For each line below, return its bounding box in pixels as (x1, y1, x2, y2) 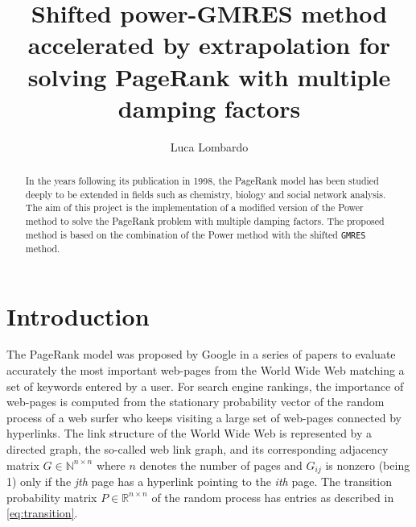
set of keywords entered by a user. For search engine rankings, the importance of (6, 377, 404, 394)
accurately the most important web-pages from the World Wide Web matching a (6, 362, 405, 379)
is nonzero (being (325, 456, 410, 473)
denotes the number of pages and (139, 456, 303, 473)
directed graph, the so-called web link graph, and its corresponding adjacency (6, 441, 389, 457)
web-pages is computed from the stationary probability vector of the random (6, 393, 385, 410)
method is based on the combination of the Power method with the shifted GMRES (25, 227, 366, 241)
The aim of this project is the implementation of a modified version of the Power (25, 201, 364, 214)
